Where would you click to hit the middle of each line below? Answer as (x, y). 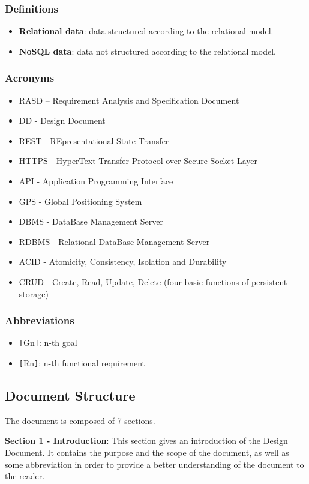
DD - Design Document (62, 120)
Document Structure (70, 395)
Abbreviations (40, 320)
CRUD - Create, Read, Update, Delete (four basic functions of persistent (153, 281)
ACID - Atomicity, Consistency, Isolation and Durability (123, 262)
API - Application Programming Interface (96, 181)
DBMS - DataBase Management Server (91, 221)
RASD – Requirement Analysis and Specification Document (129, 100)
